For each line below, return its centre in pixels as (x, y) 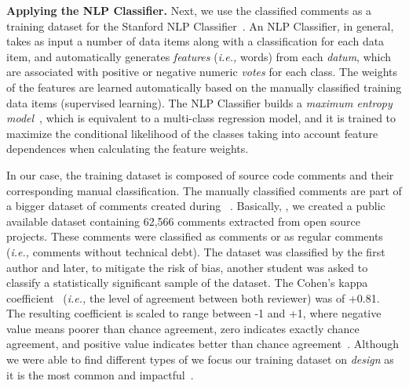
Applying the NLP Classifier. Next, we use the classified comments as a (189, 10)
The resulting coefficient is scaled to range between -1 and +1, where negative (194, 313)
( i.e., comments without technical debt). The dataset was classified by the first (196, 251)
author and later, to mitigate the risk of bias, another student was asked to (187, 267)
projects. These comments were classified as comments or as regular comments (195, 236)
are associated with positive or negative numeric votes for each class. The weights (202, 72)
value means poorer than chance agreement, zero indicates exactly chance (183, 328)
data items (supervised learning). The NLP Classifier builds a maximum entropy (199, 102)
